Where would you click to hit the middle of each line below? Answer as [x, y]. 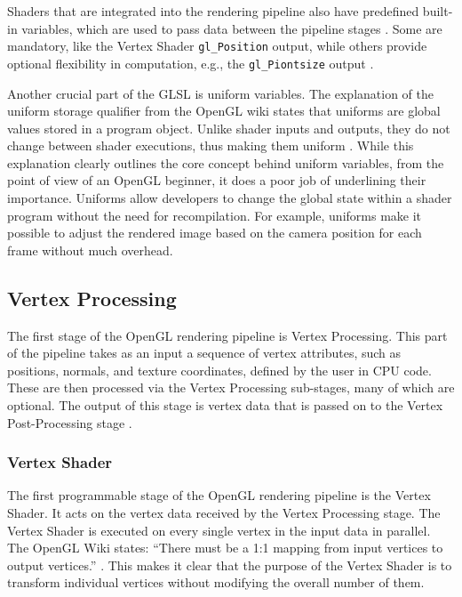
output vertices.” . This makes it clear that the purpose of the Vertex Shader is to [230, 565]
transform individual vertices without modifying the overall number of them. [216, 582]
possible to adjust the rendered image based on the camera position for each [215, 233]
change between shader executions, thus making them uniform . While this [211, 145]
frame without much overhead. [90, 250]
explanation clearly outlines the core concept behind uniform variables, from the [226, 162]
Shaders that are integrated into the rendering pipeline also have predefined [213, 11]
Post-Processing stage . [70, 422]
